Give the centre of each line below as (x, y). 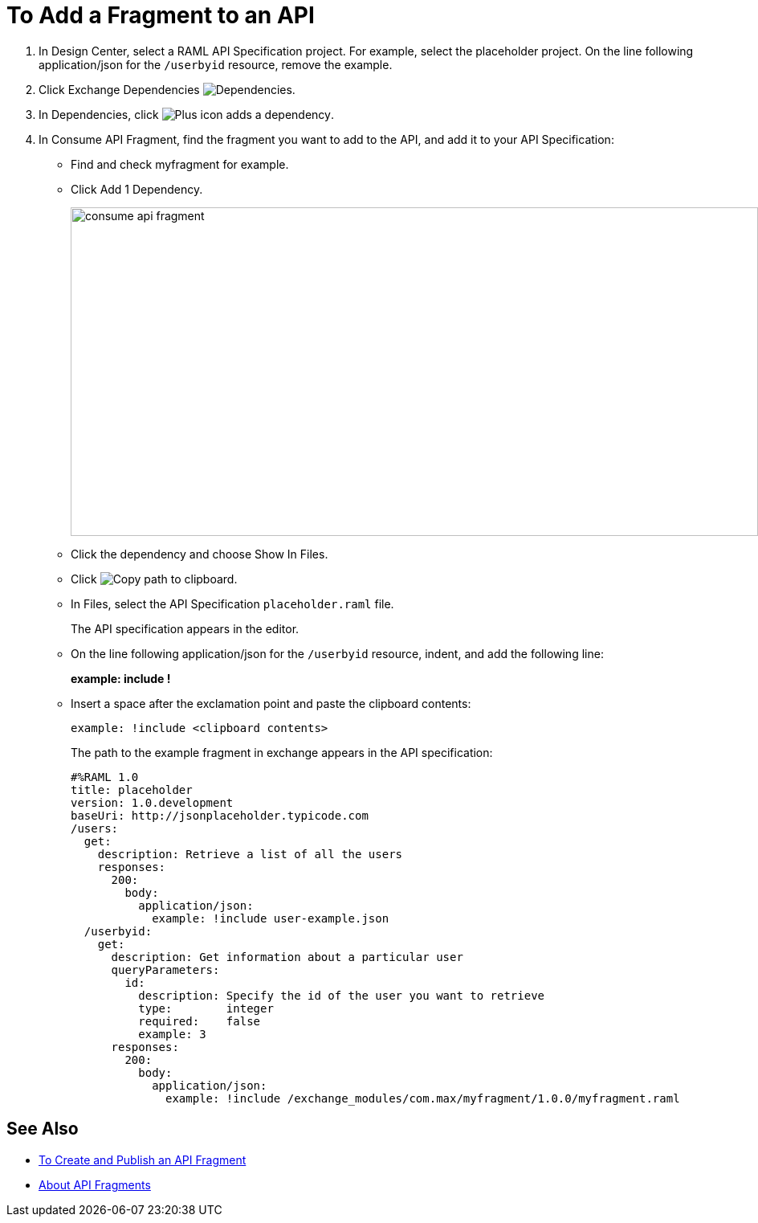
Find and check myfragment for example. (180, 164)
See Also (43, 1129)
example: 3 (172, 1034)
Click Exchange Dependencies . (167, 89)
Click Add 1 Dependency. (137, 189)
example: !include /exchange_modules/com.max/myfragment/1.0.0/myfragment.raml (423, 1098)
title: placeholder (132, 789)
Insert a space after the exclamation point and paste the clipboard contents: (271, 703)
